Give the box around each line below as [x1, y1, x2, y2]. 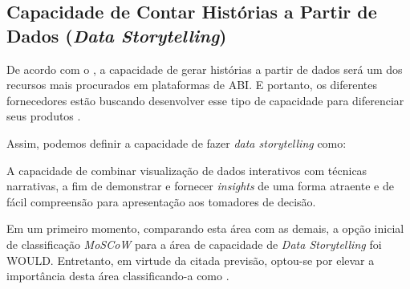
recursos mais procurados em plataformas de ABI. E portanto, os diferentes [6, 76, 378, 93]
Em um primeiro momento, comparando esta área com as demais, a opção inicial [6, 220, 404, 237]
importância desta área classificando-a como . [6, 267, 229, 284]
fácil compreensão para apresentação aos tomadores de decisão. [6, 193, 316, 210]
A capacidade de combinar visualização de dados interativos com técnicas [6, 161, 367, 178]
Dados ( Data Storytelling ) [6, 22, 227, 47]
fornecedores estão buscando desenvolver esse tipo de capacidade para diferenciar [6, 92, 404, 108]
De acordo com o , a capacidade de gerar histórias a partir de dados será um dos [6, 60, 403, 77]
